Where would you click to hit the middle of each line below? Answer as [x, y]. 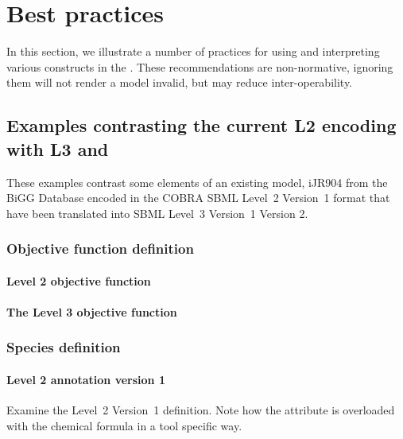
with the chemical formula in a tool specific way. [124, 425]
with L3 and [58, 148]
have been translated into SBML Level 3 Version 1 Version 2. [157, 213]
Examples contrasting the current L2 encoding [201, 125]
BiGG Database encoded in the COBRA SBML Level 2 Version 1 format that [198, 198]
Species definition [64, 347]
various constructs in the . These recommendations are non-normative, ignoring [200, 66]
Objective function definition [100, 249]
